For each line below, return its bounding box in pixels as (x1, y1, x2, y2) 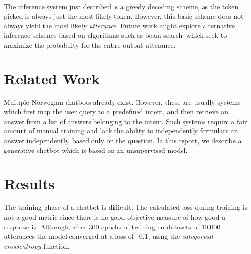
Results (4, 174, 55, 194)
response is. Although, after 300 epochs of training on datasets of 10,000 (4, 221, 221, 231)
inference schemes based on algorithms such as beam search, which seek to (4, 30, 227, 40)
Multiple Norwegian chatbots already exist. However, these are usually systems (4, 97, 241, 107)
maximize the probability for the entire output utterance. (4, 39, 176, 50)
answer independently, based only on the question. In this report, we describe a (4, 135, 242, 146)
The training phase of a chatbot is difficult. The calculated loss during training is (4, 202, 248, 212)
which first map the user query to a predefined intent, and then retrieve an (4, 106, 228, 117)
